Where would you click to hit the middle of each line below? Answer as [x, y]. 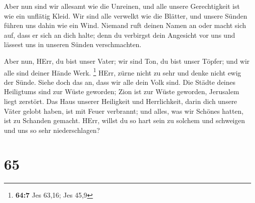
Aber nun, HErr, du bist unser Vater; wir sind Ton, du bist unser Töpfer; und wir [127, 61]
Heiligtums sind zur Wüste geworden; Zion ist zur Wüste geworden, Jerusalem [122, 91]
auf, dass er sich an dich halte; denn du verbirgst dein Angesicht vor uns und [120, 35]
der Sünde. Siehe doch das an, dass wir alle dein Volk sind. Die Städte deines [120, 82]
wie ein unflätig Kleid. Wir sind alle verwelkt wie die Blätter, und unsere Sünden [126, 15]
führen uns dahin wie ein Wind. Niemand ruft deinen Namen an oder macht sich [125, 25]
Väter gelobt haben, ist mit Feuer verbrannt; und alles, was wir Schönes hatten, [124, 111]
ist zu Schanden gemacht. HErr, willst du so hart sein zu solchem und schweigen [125, 120]
